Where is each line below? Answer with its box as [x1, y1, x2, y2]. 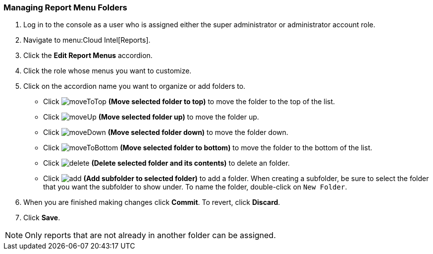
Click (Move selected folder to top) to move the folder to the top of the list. [43, 97, 335, 106]
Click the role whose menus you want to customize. [23, 66, 192, 75]
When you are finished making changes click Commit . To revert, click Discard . [23, 198, 280, 207]
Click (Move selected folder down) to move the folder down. [43, 128, 288, 137]
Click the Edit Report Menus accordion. [23, 51, 153, 60]
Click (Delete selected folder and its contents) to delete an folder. [43, 159, 290, 168]
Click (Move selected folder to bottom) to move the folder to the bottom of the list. [43, 143, 373, 152]
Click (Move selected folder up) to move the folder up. [43, 113, 259, 122]
